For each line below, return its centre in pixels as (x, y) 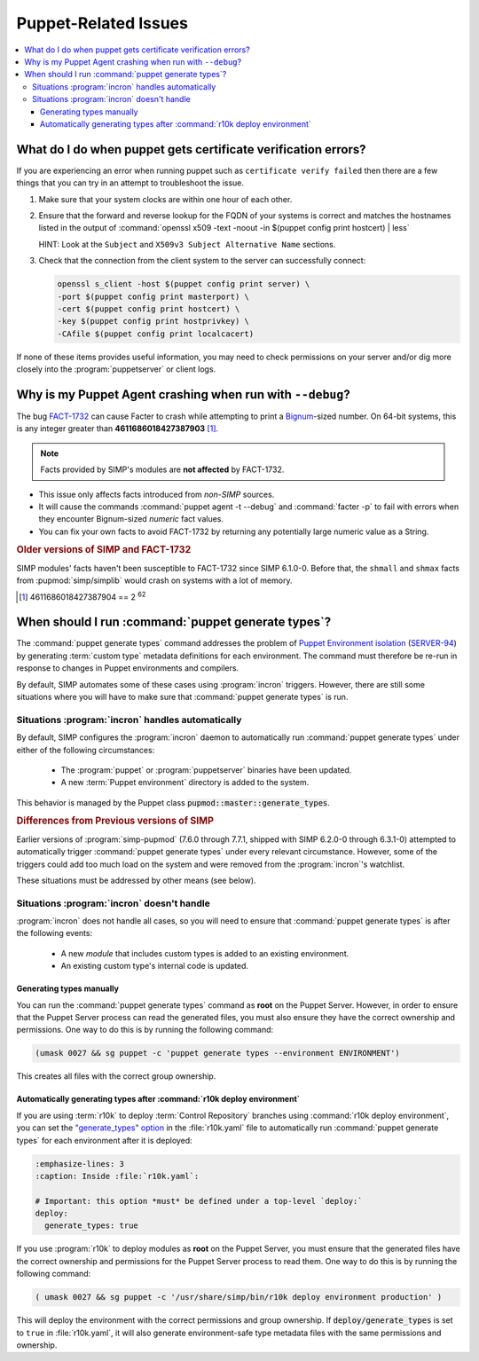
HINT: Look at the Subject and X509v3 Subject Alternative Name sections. (187, 244)
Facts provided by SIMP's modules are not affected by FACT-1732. (162, 469)
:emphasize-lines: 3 (79, 1164)
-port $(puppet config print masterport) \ (153, 296)
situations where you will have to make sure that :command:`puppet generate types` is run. (182, 697)
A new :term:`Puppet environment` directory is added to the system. (185, 783)
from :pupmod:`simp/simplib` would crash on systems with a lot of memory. (154, 580)
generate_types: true (92, 1226)
